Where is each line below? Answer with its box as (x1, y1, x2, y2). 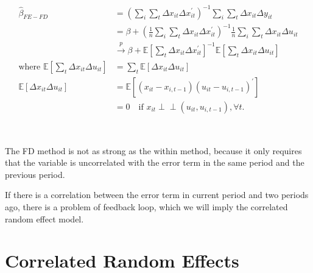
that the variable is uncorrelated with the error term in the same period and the (5, 156, 304, 169)
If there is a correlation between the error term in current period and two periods (5, 188, 309, 201)
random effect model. (5, 212, 84, 225)
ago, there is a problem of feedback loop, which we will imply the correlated (5, 200, 288, 213)
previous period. (5, 168, 65, 180)
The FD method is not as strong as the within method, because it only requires (5, 144, 302, 157)
